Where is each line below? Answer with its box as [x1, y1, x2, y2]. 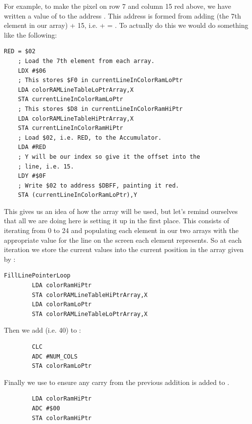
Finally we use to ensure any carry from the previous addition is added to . [4, 377, 229, 387]
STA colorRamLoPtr [32, 362, 92, 370]
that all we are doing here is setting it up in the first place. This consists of [4, 215, 229, 226]
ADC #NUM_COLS [32, 353, 78, 360]
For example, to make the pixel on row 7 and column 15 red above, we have [4, 1, 231, 11]
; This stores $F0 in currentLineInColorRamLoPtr [18, 77, 183, 84]
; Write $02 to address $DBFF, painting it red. [18, 182, 179, 189]
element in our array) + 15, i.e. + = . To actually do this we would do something [4, 20, 249, 30]
